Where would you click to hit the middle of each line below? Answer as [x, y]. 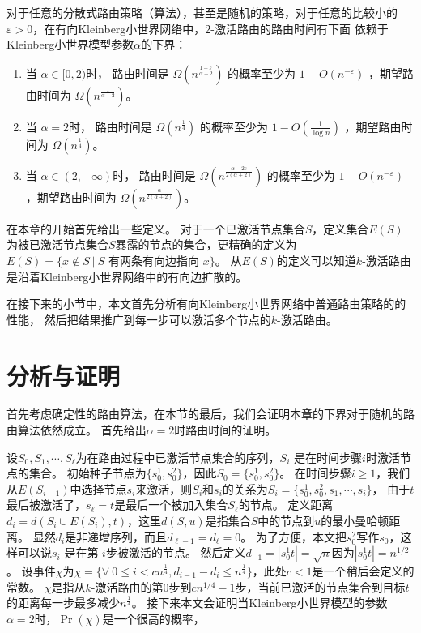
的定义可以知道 [316, 260]
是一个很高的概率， [153, 618]
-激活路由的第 [127, 586]
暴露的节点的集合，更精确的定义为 [206, 244]
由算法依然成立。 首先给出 [77, 430]
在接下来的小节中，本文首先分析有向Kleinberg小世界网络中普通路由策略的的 [206, 304]
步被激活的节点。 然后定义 [176, 552]
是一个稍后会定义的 [363, 570]
